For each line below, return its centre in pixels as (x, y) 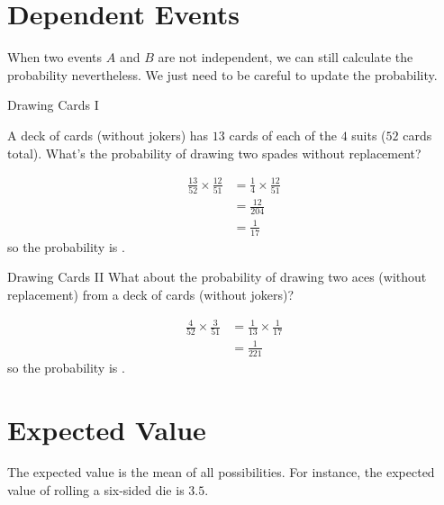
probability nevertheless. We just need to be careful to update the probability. (222, 74)
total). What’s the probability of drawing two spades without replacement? (214, 153)
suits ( (369, 135)
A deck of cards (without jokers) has (108, 135)
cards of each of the (283, 135)
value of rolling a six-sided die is (96, 490)
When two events (55, 57)
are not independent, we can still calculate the (285, 57)
